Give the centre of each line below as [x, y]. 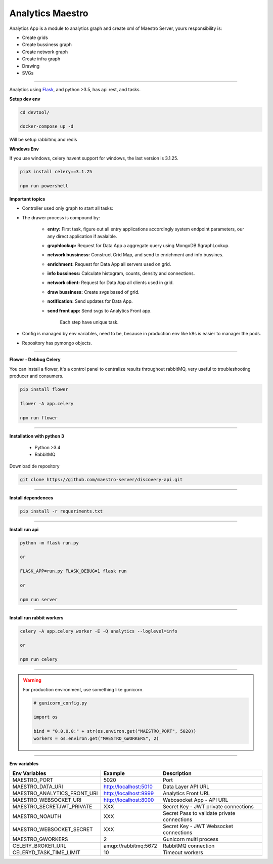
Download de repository [35, 466]
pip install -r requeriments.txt [61, 511]
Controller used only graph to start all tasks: [68, 208]
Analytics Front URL [186, 793]
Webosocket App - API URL [195, 800]
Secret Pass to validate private [199, 813]
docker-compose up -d [47, 126]
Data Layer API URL [186, 787]
